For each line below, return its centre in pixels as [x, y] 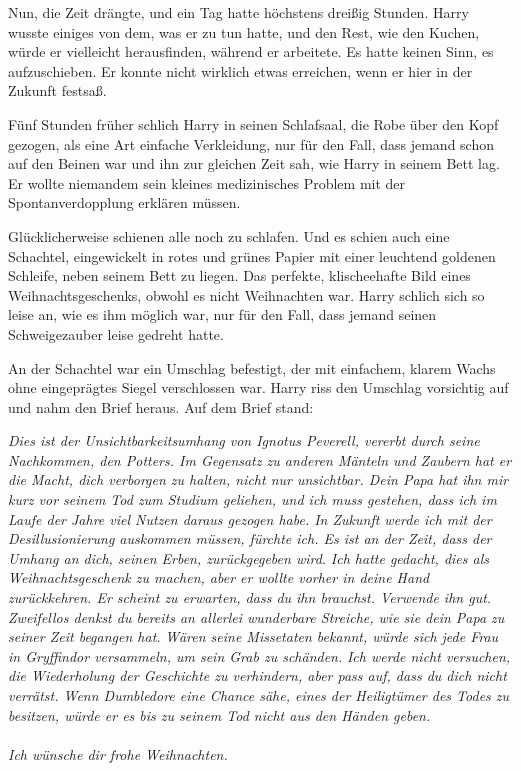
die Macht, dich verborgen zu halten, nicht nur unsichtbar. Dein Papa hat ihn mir [258, 479]
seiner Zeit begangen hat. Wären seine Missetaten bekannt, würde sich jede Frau [253, 636]
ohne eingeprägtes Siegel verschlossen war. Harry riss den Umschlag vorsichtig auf [258, 387]
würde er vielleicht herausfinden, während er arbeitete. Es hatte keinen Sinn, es [251, 51]
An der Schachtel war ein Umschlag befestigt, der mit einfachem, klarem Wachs [252, 367]
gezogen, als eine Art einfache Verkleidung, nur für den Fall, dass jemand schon [251, 143]
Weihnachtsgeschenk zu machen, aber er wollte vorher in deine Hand [219, 577]
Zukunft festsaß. [57, 90]
